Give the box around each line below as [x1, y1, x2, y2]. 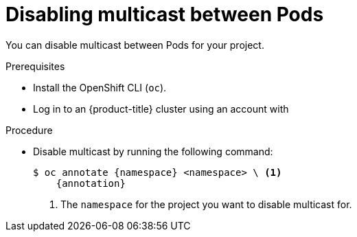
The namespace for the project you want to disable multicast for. [60, 198, 352, 210]
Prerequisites [5, 60, 65, 72]
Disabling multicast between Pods [5, 3, 324, 26]
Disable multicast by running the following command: [33, 145, 273, 157]
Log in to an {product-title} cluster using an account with [33, 102, 289, 115]
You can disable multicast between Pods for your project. [5, 38, 264, 51]
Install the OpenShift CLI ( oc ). [33, 81, 167, 93]
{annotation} [56, 177, 126, 189]
